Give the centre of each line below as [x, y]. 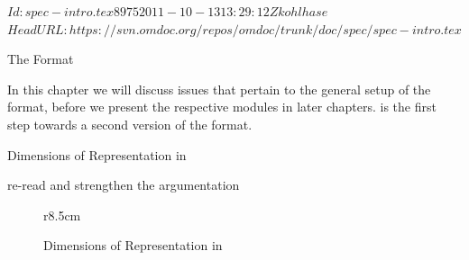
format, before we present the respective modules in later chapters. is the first [222, 107]
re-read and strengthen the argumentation [124, 185]
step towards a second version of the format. [130, 124]
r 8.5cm [62, 215]
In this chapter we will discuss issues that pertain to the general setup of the [219, 89]
